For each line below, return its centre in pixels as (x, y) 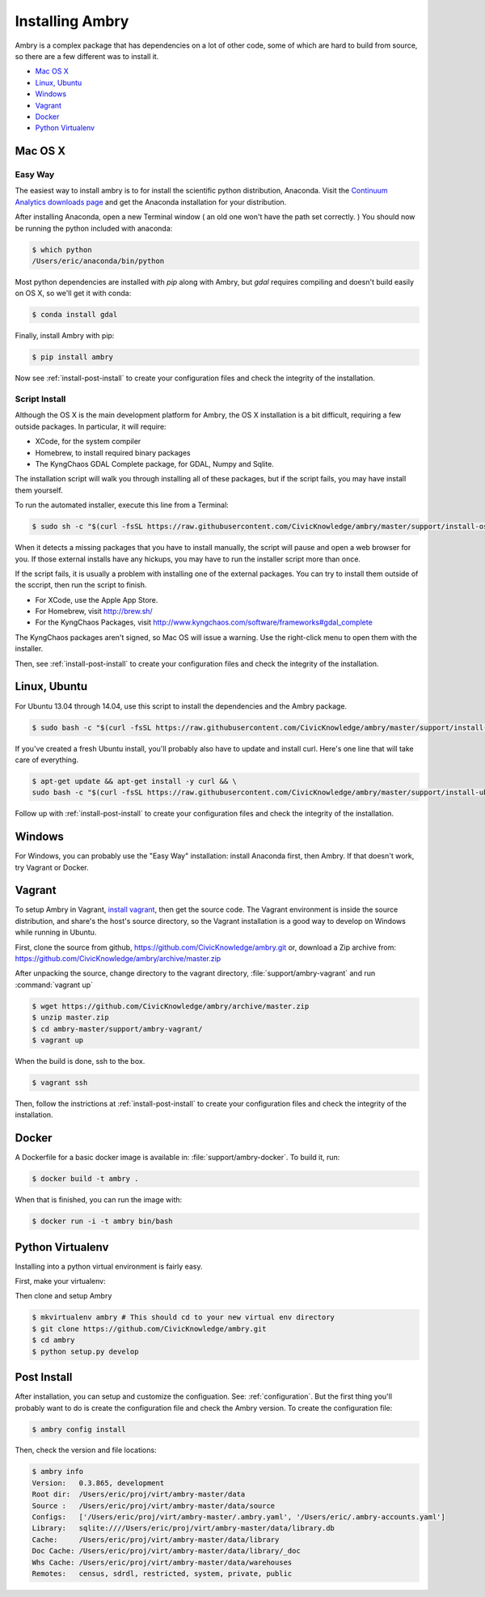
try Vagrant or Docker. (52, 867)
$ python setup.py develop (85, 1351)
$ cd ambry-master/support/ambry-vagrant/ (117, 1029)
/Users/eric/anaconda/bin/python (98, 261)
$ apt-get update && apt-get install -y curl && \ (135, 781)
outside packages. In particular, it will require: (91, 426)
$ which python (62, 250)
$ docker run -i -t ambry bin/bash (102, 1221)
